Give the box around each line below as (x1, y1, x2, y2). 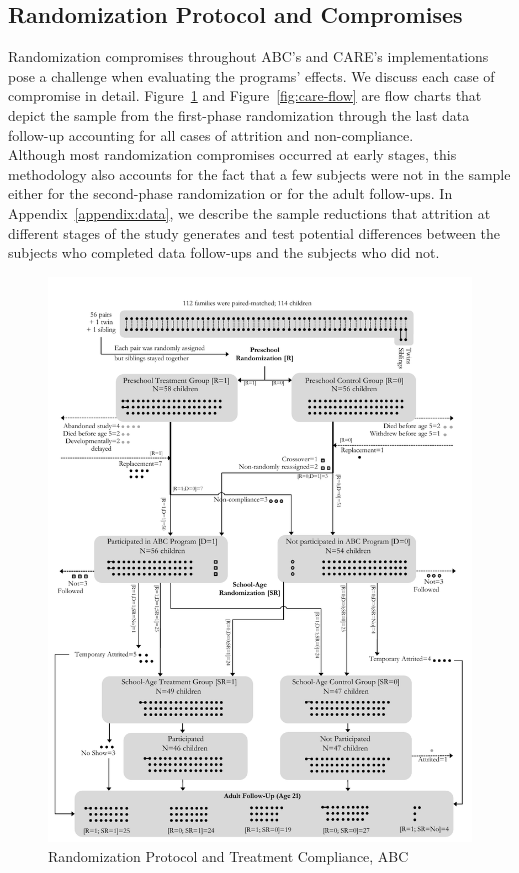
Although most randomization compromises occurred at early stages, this (8, 144, 457, 165)
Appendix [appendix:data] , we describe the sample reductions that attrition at (8, 202, 491, 223)
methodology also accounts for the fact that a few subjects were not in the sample (8, 163, 511, 184)
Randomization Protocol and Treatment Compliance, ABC (48, 845, 409, 866)
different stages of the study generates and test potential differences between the (8, 222, 501, 243)
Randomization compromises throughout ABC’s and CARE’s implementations (8, 46, 489, 67)
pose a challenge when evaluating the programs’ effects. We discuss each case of (8, 65, 495, 86)
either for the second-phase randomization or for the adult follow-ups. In (8, 183, 453, 204)
